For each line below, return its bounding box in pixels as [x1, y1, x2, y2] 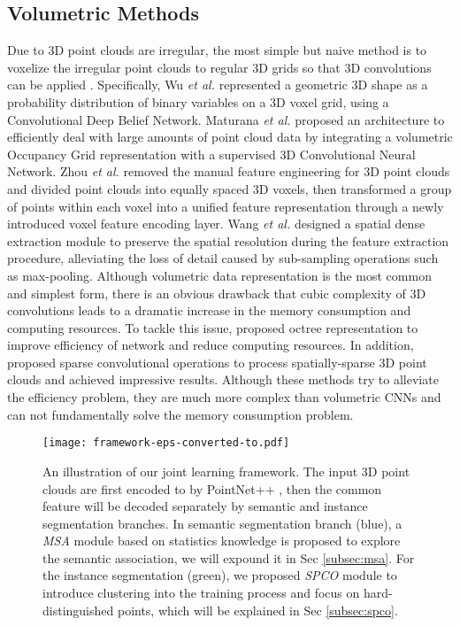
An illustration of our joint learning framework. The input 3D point [42, 461, 410, 480]
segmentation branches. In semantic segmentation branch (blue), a [42, 514, 402, 532]
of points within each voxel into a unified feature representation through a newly [7, 197, 444, 215]
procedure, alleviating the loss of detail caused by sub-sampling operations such [7, 249, 439, 267]
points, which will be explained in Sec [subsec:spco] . [117, 600, 398, 619]
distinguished [42, 600, 114, 619]
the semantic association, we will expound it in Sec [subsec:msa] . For [42, 548, 415, 567]
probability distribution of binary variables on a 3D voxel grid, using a [7, 92, 389, 111]
